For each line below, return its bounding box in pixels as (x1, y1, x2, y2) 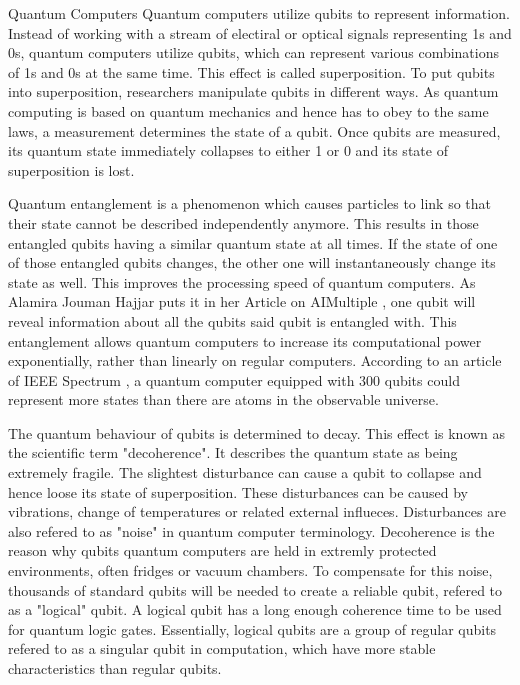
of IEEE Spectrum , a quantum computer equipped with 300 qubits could (8, 369, 460, 390)
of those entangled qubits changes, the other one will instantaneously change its (8, 252, 496, 273)
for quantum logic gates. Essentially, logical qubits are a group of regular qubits (8, 618, 497, 639)
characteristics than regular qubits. (8, 658, 222, 678)
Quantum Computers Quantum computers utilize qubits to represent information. (8, 3, 510, 23)
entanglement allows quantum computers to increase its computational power (8, 330, 482, 351)
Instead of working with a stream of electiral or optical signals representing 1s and (8, 22, 512, 43)
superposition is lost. (8, 159, 135, 180)
